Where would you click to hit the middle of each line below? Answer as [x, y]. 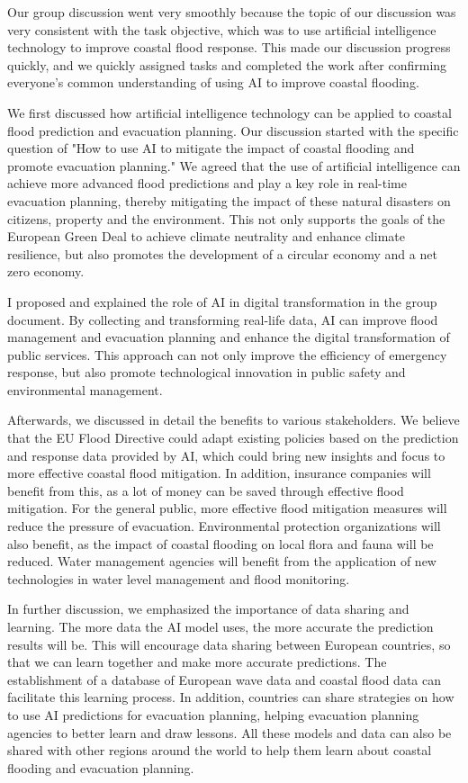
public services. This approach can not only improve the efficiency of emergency [227, 354]
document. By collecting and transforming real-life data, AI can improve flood [223, 319]
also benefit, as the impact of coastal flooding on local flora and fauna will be [220, 543]
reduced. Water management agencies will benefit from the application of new [222, 561]
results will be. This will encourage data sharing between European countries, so [229, 644]
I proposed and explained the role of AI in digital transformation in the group [222, 301]
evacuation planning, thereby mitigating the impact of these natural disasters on [229, 200]
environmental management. [85, 389]
